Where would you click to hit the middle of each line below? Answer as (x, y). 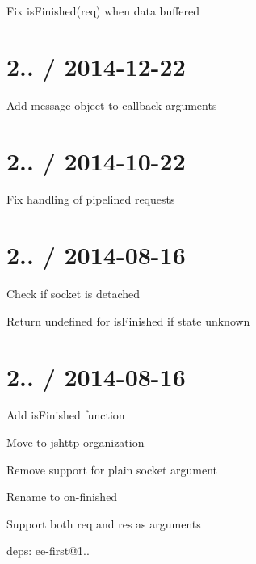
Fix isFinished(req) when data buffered (103, 11)
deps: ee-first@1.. (48, 551)
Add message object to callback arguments (112, 105)
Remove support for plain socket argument (112, 469)
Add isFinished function (66, 415)
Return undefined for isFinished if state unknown (128, 320)
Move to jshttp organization (76, 442)
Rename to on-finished (62, 497)
